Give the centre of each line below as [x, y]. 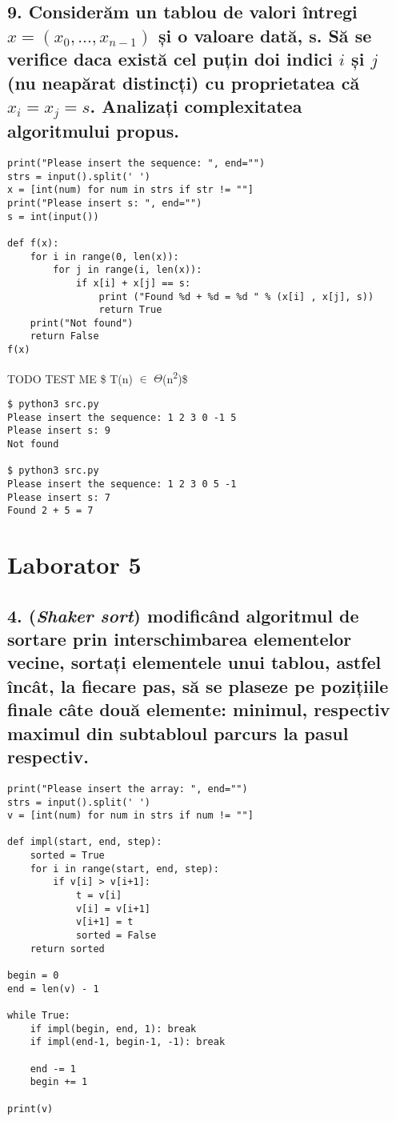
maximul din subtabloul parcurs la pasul [178, 733]
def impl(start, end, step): [85, 842]
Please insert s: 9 [59, 431]
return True [130, 310]
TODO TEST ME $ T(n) [70, 378]
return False [64, 336]
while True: [39, 1016]
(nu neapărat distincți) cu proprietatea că [184, 82]
